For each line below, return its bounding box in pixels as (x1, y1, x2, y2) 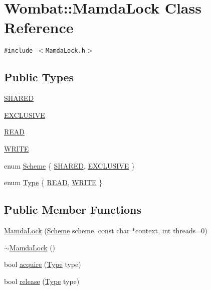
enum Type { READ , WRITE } (4, 177, 103, 188)
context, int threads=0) (135, 225, 207, 235)
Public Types (4, 69, 74, 85)
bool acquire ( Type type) (4, 259, 81, 269)
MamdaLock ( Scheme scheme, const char (4, 225, 130, 235)
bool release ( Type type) (4, 275, 80, 286)
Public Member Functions (4, 202, 141, 217)
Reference (4, 17, 74, 38)
